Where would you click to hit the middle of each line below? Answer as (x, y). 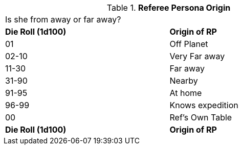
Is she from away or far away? (63, 19)
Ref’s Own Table (201, 117)
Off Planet (189, 44)
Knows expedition (204, 105)
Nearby (184, 81)
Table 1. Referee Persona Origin (169, 8)
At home (186, 93)
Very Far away (197, 56)
